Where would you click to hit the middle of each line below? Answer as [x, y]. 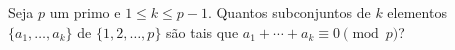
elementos [417, 12]
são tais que [202, 31]
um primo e [85, 12]
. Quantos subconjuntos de [289, 12]
